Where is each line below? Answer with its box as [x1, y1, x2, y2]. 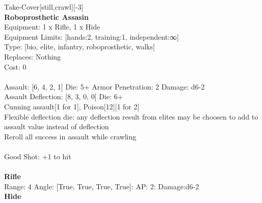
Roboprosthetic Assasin [4, 11, 89, 22]
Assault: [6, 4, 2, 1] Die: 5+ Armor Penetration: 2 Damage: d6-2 [4, 81, 205, 92]
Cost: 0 [4, 61, 27, 72]
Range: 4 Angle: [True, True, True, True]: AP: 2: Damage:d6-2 [4, 181, 199, 191]
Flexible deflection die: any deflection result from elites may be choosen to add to [4, 111, 258, 122]
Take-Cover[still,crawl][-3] [4, 2, 84, 12]
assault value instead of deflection [4, 121, 109, 132]
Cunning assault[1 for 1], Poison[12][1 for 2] [4, 101, 140, 111]
